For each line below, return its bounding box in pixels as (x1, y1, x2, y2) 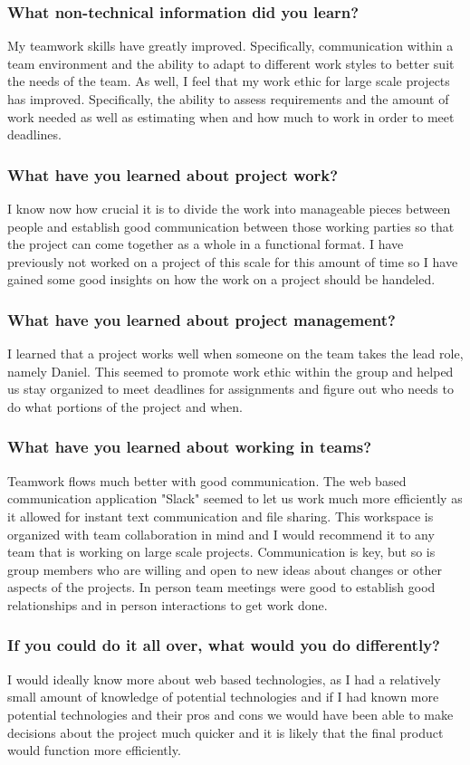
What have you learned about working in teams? (7, 435, 372, 458)
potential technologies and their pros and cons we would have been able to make (7, 704, 454, 723)
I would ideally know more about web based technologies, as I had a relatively (7, 669, 441, 688)
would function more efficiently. (7, 741, 181, 760)
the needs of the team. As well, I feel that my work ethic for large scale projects (7, 72, 450, 91)
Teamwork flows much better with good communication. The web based (7, 471, 407, 490)
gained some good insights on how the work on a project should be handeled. (7, 270, 436, 289)
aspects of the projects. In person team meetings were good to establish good (7, 578, 436, 597)
